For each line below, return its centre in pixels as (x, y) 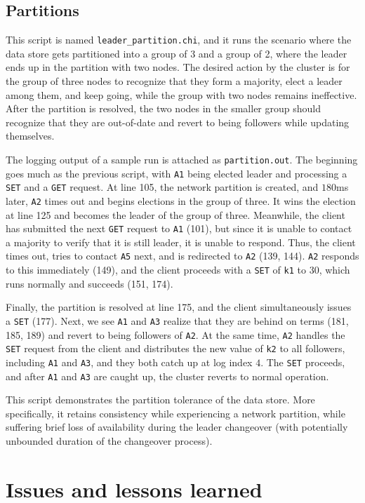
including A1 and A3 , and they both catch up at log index (129, 362)
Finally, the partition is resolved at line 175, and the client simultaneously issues (179, 307)
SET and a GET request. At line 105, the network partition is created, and (162, 187)
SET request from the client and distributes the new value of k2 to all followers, (175, 348)
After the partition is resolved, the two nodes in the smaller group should (163, 108)
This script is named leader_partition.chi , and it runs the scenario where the (179, 40)
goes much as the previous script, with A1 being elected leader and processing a (177, 173)
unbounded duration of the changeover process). (109, 441)
